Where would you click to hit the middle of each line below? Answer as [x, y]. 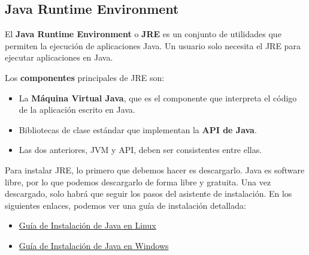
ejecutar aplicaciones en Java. [59, 57]
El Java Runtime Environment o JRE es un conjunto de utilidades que [143, 34]
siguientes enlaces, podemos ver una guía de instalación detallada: [125, 205]
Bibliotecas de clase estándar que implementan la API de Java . [138, 129]
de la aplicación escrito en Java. [77, 109]
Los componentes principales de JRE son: [85, 77]
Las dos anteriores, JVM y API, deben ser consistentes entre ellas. [140, 150]
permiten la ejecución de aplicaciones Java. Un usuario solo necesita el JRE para [153, 45]
